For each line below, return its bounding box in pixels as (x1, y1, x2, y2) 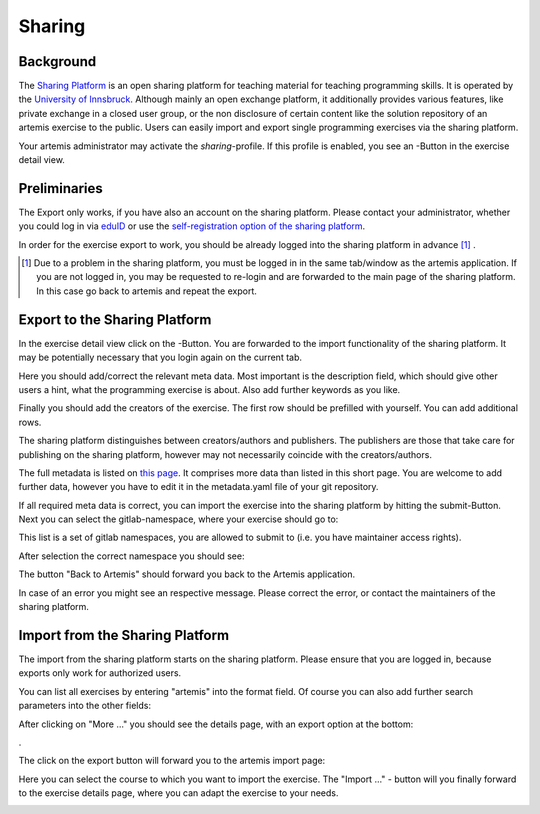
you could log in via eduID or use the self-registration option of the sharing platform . (18, 220, 366, 232)
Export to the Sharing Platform (18, 311, 212, 328)
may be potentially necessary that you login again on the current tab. (18, 351, 303, 364)
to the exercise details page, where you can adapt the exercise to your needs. (18, 787, 339, 799)
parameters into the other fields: (18, 700, 152, 712)
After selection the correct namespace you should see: (18, 550, 245, 562)
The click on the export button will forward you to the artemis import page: (18, 755, 326, 767)
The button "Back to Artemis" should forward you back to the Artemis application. (18, 568, 356, 580)
